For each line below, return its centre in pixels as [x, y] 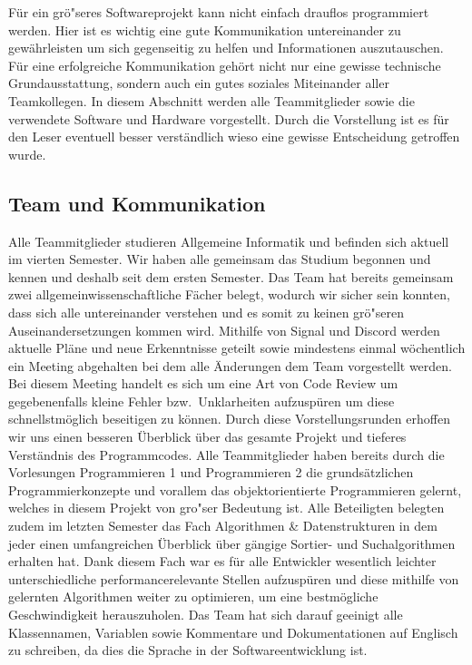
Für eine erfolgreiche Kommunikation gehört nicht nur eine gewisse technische [225, 65]
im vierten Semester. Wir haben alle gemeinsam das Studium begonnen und [220, 259]
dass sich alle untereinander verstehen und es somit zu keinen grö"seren [206, 312]
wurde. [27, 154]
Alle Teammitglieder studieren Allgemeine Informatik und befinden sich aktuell [229, 241]
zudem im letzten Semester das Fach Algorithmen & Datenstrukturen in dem [223, 526]
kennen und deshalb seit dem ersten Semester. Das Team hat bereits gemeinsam [231, 276]
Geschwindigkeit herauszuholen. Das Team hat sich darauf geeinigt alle [206, 615]
